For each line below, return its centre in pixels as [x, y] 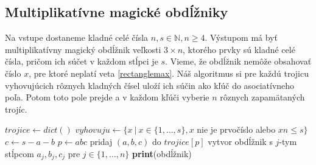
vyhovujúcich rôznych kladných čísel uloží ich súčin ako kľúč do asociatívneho [150, 85]
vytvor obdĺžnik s [240, 141]
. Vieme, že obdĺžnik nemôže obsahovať [238, 61]
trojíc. [16, 109]
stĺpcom [19, 153]
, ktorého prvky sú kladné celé [239, 49]
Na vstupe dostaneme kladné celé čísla [77, 37]
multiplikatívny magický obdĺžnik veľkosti [83, 49]
